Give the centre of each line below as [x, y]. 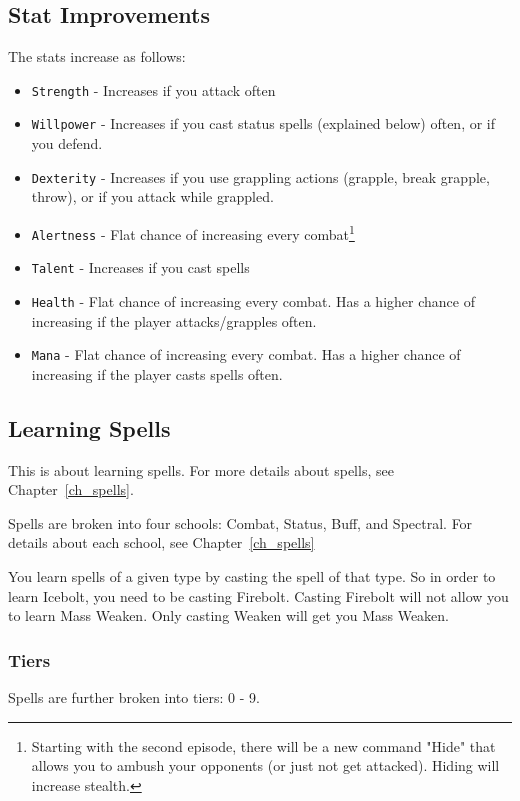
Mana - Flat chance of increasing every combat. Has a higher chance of [246, 354]
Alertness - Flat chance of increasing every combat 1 [193, 232]
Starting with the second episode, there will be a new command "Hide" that [263, 745]
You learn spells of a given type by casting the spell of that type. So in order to [252, 576]
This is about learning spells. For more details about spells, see [201, 469]
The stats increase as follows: [97, 56]
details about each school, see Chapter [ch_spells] [161, 542]
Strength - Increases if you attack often [153, 89]
